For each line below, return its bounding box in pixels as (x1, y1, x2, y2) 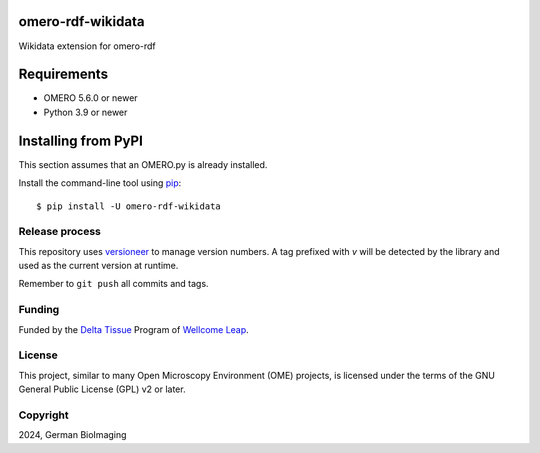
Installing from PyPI (18, 132, 144, 149)
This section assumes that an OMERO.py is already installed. (18, 158, 268, 170)
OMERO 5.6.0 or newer (43, 92, 139, 104)
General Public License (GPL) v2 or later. (18, 383, 186, 395)
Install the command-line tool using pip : (18, 177, 182, 189)
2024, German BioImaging (18, 429, 127, 441)
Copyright (18, 408, 69, 422)
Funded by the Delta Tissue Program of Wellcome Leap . (18, 323, 249, 335)
